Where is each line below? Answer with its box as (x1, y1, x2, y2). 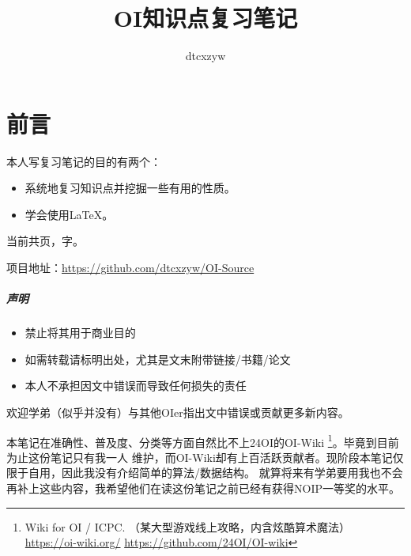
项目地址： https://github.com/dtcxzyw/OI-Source (6, 259, 255, 276)
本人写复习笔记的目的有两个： (6, 153, 161, 169)
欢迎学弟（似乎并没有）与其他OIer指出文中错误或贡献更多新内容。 (6, 403, 349, 420)
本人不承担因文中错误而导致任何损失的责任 (25, 377, 247, 394)
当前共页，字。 (6, 233, 84, 249)
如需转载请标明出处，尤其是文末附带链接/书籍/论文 (25, 350, 291, 367)
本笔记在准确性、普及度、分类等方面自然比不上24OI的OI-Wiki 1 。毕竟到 (6, 431, 377, 450)
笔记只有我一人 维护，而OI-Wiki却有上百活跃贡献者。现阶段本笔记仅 (50, 448, 404, 465)
